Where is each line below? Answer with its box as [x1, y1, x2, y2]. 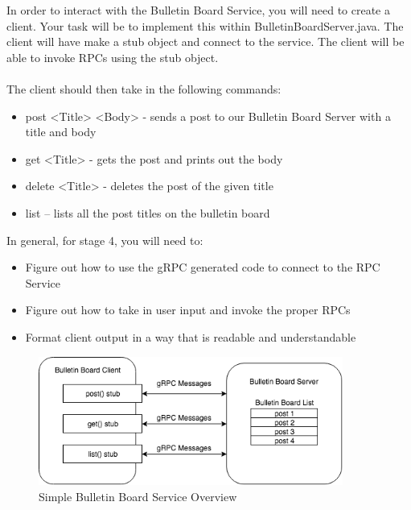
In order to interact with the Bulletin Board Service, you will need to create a [6, 2, 390, 18]
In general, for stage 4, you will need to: [6, 231, 203, 248]
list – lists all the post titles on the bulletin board [25, 204, 270, 221]
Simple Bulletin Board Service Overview [39, 487, 237, 504]
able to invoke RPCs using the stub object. [6, 48, 219, 65]
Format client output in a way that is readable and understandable [25, 328, 356, 345]
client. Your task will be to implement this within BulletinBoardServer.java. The [6, 17, 404, 34]
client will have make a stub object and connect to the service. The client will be [6, 33, 405, 50]
